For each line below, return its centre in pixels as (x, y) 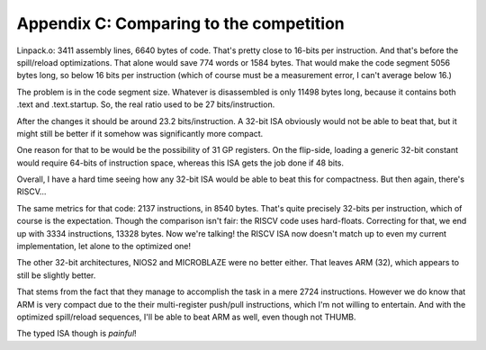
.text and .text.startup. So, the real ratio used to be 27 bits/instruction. (146, 104)
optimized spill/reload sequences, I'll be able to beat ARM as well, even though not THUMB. (186, 317)
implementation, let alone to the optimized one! (104, 247)
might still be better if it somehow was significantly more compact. (140, 133)
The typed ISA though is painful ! (76, 334)
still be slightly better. (56, 275)
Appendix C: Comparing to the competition (181, 23)
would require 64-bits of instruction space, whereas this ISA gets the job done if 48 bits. (180, 163)
